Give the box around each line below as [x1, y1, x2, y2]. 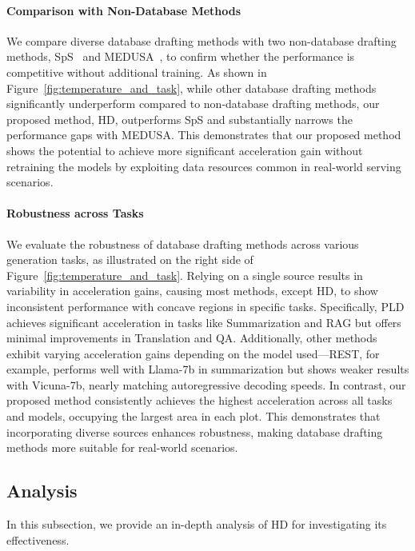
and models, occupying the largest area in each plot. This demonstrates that [6, 408, 381, 425]
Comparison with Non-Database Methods [6, 2, 241, 18]
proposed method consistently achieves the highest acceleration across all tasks [6, 392, 393, 409]
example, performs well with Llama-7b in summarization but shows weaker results [6, 361, 409, 377]
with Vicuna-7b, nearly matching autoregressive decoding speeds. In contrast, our [6, 376, 406, 393]
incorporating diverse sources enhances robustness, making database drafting [6, 423, 383, 440]
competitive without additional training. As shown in [6, 63, 267, 80]
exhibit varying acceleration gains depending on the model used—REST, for [6, 345, 380, 361]
